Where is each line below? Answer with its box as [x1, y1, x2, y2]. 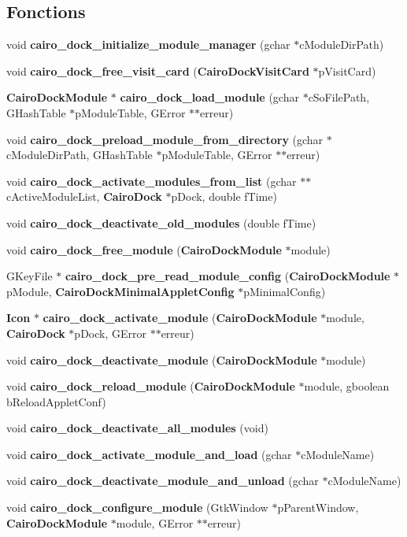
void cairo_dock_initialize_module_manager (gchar [6, 36, 290, 53]
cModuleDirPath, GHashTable [6, 146, 153, 163]
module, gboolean [304, 378, 390, 394]
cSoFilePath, [308, 89, 370, 106]
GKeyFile [6, 268, 53, 284]
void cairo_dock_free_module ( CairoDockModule [6, 241, 282, 257]
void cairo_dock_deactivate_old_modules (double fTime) [6, 214, 316, 231]
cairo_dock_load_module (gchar [120, 89, 299, 106]
